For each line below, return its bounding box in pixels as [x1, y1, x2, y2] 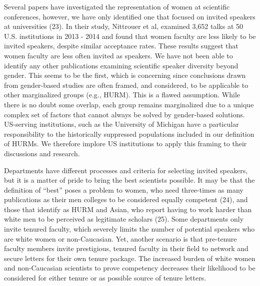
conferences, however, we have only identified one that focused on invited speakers [4, 11, 255, 21]
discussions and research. [4, 148, 80, 158]
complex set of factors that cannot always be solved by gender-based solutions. [4, 109, 245, 119]
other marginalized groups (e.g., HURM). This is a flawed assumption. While [4, 89, 240, 100]
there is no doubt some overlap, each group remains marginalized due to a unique [4, 99, 254, 109]
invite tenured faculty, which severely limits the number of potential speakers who [4, 224, 255, 234]
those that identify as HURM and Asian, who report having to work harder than [4, 204, 252, 214]
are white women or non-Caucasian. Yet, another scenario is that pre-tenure [4, 233, 237, 244]
